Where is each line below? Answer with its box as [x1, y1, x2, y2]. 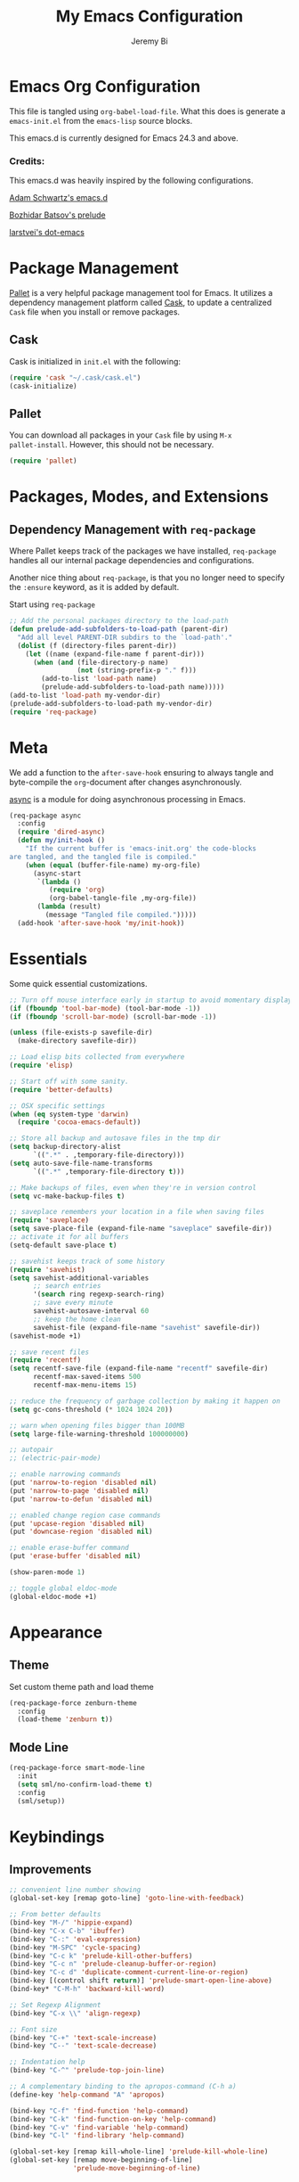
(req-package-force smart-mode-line [9, 1763, 145, 1773]
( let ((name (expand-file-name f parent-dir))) [25, 649, 205, 659]
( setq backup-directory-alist [9, 1143, 122, 1152]
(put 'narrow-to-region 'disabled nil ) [9, 1478, 158, 1488]
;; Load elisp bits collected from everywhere [9, 1053, 185, 1062]
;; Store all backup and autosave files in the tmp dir [9, 1134, 221, 1143]
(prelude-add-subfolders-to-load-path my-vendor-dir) [9, 699, 214, 708]
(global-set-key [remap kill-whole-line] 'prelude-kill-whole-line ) [9, 2147, 269, 2156]
